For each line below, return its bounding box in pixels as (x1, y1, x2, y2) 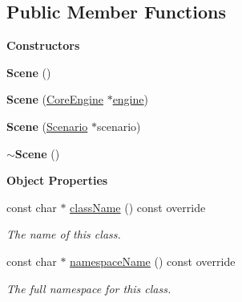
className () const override (70, 198, 206, 215)
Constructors (6, 37, 80, 54)
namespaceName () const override (70, 252, 236, 269)
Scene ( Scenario (6, 117, 88, 134)
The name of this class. (6, 226, 121, 243)
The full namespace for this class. (6, 280, 171, 296)
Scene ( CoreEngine (6, 91, 103, 108)
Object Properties (6, 172, 108, 189)
